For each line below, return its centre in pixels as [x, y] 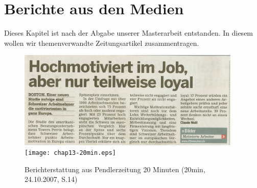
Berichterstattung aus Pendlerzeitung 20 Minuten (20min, [115, 169]
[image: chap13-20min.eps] [70, 153]
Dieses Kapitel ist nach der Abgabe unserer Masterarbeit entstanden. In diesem [129, 33]
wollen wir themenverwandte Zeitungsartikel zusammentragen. [102, 43]
